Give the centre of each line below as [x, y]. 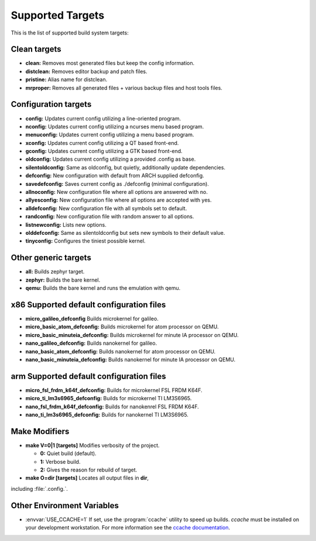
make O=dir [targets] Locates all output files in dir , [87, 478]
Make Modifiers [40, 431]
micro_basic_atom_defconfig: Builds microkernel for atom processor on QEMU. [122, 327]
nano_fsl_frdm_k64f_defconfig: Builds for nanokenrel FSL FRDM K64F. [112, 407]
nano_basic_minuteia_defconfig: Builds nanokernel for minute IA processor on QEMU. [130, 359]
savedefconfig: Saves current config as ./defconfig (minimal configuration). [117, 183]
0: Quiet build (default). [68, 453]
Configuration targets [51, 104]
